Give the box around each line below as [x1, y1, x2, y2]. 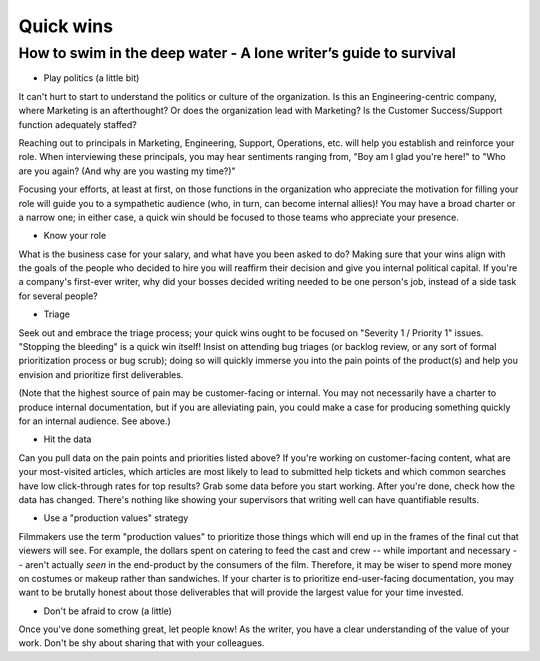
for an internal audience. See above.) [18, 415, 172, 427]
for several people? [18, 290, 99, 302]
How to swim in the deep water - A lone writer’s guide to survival [18, 44, 457, 62]
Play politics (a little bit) [43, 72, 140, 84]
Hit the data [43, 433, 92, 445]
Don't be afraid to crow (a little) [43, 605, 172, 617]
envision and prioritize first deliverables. [18, 368, 184, 380]
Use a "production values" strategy [43, 512, 189, 524]
